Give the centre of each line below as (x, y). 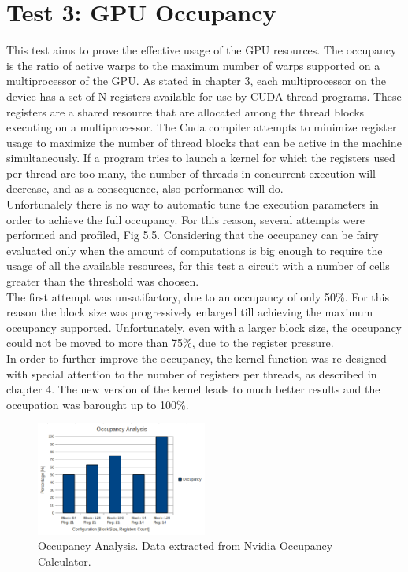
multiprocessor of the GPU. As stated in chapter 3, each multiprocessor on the (196, 81)
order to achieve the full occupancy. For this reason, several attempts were (185, 219)
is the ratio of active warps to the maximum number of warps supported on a (193, 65)
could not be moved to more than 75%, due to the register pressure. (170, 343)
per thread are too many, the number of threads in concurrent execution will (191, 173)
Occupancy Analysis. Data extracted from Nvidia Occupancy (185, 546)
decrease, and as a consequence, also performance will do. (145, 188)
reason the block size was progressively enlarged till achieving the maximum (190, 312)
